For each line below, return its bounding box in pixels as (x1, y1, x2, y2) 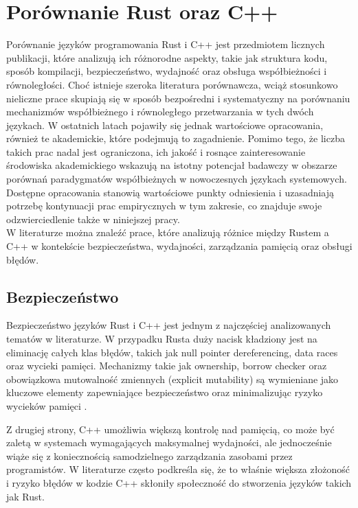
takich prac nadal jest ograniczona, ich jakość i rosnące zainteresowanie (6, 144, 306, 159)
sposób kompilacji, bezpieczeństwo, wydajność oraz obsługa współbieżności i (6, 64, 327, 78)
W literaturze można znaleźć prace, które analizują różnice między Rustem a (6, 225, 329, 240)
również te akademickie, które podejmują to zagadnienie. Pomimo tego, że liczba (6, 131, 345, 146)
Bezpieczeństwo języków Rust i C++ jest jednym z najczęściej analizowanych (6, 318, 331, 332)
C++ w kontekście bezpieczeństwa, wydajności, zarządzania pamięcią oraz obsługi (6, 239, 353, 253)
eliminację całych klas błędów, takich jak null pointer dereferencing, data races (6, 345, 338, 359)
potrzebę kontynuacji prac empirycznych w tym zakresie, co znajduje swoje (6, 198, 322, 213)
